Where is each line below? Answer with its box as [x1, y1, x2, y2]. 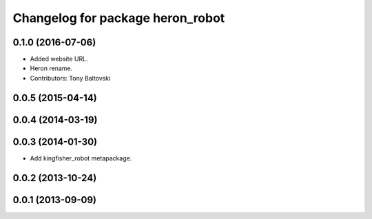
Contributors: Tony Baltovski [30, 74, 111, 82]
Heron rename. [30, 64, 72, 72]
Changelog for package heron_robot [12, 10, 225, 25]
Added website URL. [30, 55, 89, 63]
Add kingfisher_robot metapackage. [30, 154, 132, 162]
